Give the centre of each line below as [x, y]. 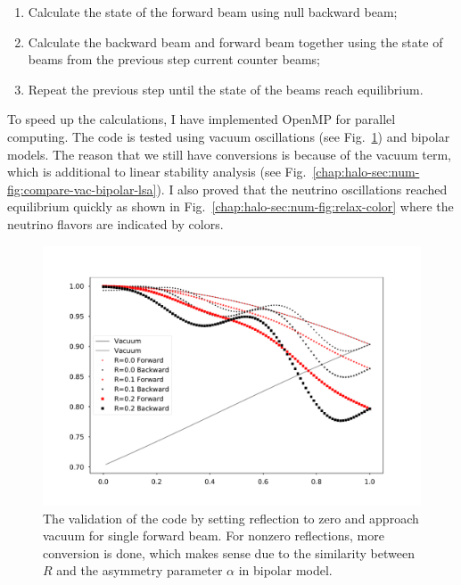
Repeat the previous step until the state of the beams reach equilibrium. [226, 89]
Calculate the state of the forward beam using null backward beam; [213, 12]
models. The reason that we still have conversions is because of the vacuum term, [229, 154]
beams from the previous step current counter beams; [174, 59]
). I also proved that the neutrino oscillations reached [302, 189]
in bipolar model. [285, 570]
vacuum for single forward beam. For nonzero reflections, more [214, 536]
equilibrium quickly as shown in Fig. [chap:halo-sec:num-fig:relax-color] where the [230, 206]
